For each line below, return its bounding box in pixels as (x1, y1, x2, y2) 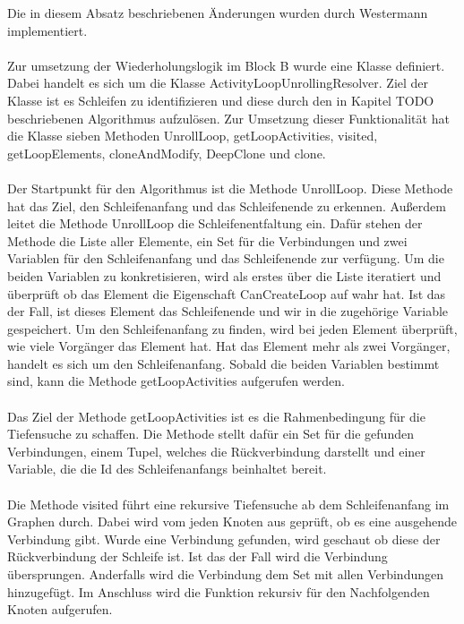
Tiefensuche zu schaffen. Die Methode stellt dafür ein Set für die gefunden (7, 424, 414, 443)
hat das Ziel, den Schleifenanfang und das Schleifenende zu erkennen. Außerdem (7, 196, 446, 215)
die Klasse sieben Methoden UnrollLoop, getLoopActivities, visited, (7, 126, 378, 145)
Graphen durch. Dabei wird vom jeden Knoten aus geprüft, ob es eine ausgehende (7, 512, 457, 531)
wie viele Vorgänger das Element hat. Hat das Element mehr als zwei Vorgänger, (7, 337, 451, 355)
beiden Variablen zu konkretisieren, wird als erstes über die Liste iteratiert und (7, 266, 442, 285)
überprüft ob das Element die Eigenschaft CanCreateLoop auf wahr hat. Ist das (7, 284, 446, 303)
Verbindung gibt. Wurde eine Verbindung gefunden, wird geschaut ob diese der (7, 529, 441, 548)
